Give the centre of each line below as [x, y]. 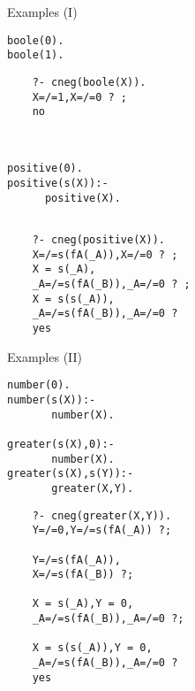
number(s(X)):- [52, 399]
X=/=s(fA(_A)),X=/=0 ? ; [105, 254]
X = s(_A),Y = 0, [83, 604]
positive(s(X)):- [58, 184]
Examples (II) [45, 356]
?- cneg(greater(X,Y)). [102, 515]
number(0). [39, 385]
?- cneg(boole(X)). [89, 82]
